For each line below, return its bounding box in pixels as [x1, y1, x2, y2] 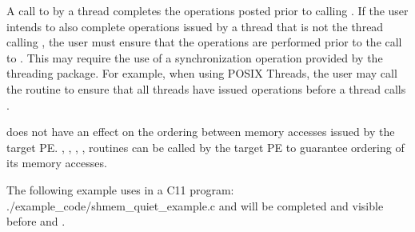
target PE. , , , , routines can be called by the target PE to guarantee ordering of [6, 138, 405, 155]
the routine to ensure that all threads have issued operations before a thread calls [6, 80, 406, 97]
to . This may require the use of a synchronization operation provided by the [6, 49, 383, 66]
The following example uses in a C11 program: [6, 181, 234, 198]
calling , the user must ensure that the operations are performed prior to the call [6, 34, 402, 50]
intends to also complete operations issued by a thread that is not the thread [6, 18, 384, 34]
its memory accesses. [6, 154, 107, 171]
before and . [6, 213, 66, 230]
